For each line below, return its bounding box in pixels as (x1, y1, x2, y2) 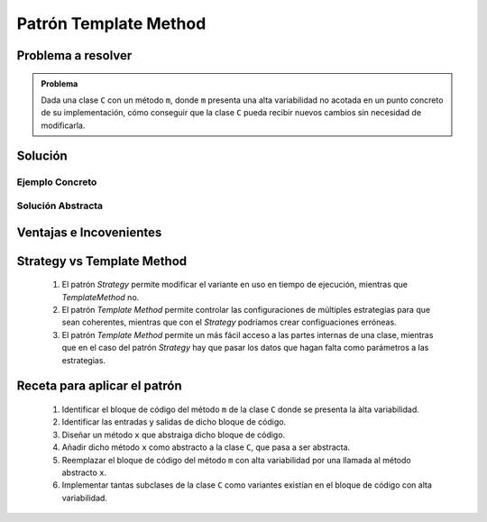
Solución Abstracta (16, 199, 104, 212)
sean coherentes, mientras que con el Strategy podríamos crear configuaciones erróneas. (61, 316, 397, 328)
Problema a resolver (16, 48, 133, 63)
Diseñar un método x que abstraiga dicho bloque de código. (61, 429, 286, 440)
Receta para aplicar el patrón (16, 379, 182, 394)
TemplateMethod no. (61, 291, 140, 302)
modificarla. (41, 120, 86, 131)
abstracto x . (61, 467, 107, 478)
